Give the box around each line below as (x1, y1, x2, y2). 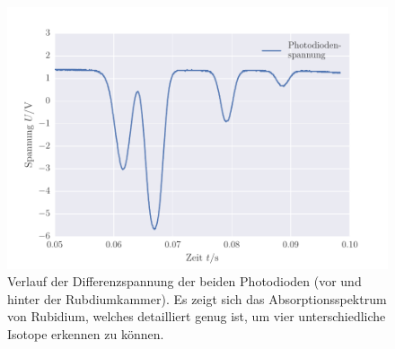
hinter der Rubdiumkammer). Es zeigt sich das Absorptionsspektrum (7, 289, 387, 308)
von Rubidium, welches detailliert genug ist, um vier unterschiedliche (7, 307, 386, 326)
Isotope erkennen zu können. (7, 324, 164, 343)
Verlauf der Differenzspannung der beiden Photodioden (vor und (7, 272, 362, 291)
